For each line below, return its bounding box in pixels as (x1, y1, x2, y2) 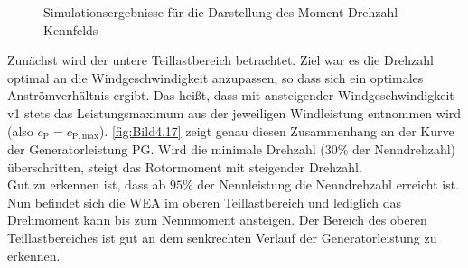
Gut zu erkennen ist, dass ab (7, 175, 166, 194)
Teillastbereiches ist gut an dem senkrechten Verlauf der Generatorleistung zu (7, 227, 437, 246)
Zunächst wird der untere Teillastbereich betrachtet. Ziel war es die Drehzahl (7, 51, 435, 69)
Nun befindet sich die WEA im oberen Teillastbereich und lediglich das (7, 192, 402, 211)
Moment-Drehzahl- (297, 3, 402, 21)
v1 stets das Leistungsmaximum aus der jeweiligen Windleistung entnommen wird (7, 103, 462, 122)
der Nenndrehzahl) (352, 140, 456, 159)
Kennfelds (43, 20, 98, 39)
